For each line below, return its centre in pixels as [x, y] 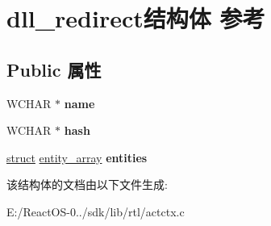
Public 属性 [54, 69]
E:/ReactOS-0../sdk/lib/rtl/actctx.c [96, 211]
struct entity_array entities [77, 157]
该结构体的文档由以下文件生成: [87, 184]
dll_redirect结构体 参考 [136, 18]
